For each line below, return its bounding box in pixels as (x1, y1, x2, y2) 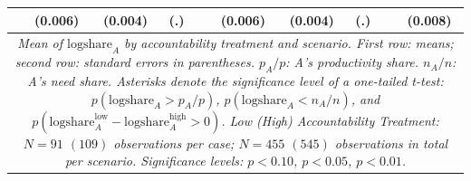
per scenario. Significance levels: (64, 151, 244, 170)
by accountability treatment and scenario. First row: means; (124, 33, 454, 52)
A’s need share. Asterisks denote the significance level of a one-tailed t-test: (27, 71, 444, 90)
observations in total (334, 133, 448, 152)
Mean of (17, 33, 62, 52)
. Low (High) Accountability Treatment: (221, 110, 439, 129)
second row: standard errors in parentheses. (14, 52, 255, 71)
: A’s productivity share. (285, 52, 419, 71)
